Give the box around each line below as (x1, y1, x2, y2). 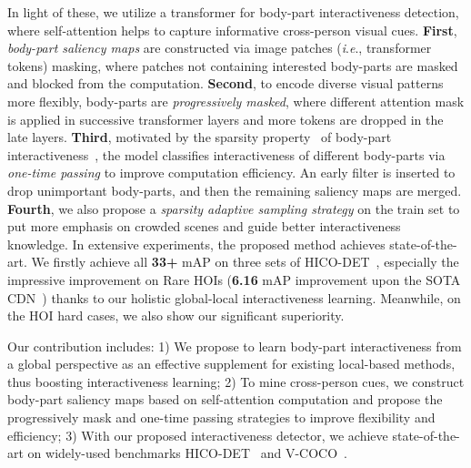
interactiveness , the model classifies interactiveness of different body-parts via (7, 145, 446, 164)
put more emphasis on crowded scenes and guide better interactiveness (7, 217, 401, 236)
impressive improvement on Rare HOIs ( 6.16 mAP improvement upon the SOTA (7, 270, 461, 289)
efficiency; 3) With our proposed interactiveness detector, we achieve (7, 425, 388, 444)
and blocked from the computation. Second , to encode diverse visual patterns (7, 74, 444, 93)
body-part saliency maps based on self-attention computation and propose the (7, 390, 443, 409)
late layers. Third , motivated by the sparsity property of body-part (7, 127, 392, 147)
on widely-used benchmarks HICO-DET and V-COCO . (27, 443, 347, 463)
